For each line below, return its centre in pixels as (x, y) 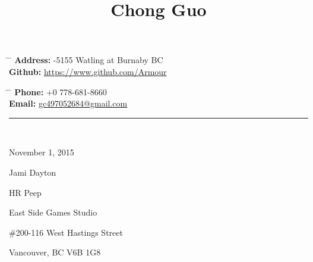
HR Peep (25, 192)
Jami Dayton (33, 172)
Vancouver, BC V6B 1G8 (55, 252)
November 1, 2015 (42, 152)
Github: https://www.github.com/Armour (88, 71)
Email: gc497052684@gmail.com (68, 103)
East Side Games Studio (53, 212)
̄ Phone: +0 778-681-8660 (58, 91)
